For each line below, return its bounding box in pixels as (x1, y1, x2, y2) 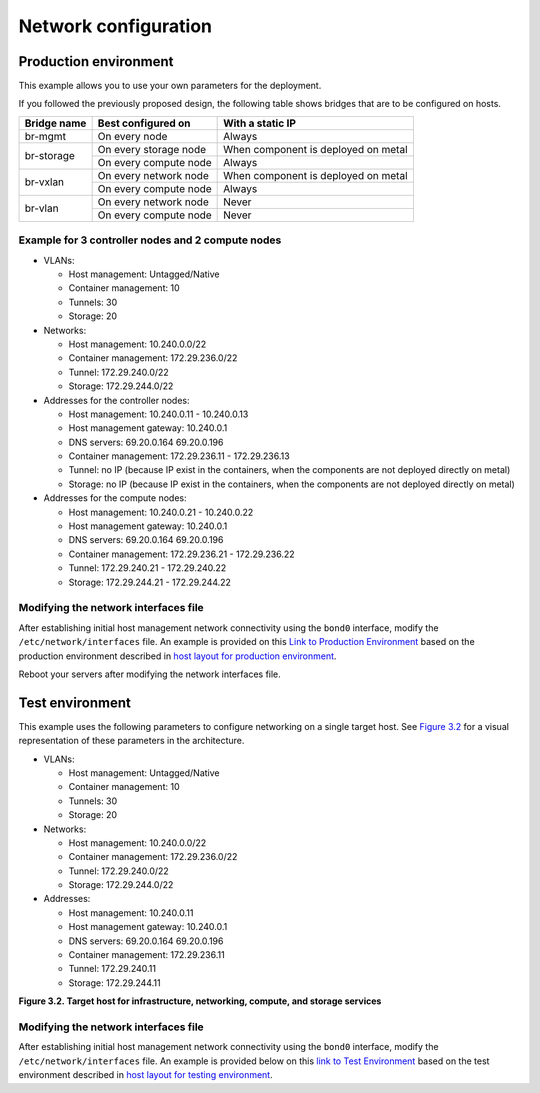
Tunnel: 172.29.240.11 (68, 963, 157, 975)
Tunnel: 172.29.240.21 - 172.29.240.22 (68, 562, 227, 574)
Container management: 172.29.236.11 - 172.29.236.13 (68, 450, 290, 462)
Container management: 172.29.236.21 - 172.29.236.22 (68, 548, 295, 560)
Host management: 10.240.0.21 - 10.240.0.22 (68, 506, 254, 518)
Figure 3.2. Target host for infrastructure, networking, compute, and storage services (18, 995, 382, 1007)
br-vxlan (24, 175, 65, 189)
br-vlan (24, 201, 59, 215)
